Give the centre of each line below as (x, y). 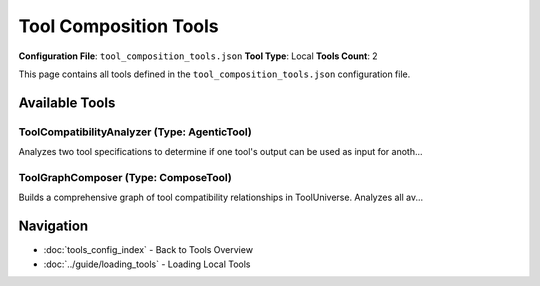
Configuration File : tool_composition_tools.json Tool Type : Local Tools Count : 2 (198, 56)
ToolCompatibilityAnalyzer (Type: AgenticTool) (135, 132)
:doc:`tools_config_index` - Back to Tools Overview (148, 250)
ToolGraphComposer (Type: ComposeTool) (125, 177)
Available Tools (67, 102)
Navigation (53, 226)
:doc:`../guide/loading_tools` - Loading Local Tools (147, 264)
